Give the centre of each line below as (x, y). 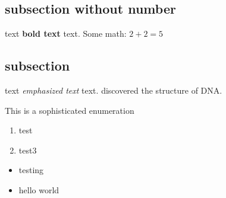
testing (31, 170)
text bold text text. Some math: (66, 33)
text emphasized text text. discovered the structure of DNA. (114, 90)
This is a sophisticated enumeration (70, 110)
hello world (39, 189)
